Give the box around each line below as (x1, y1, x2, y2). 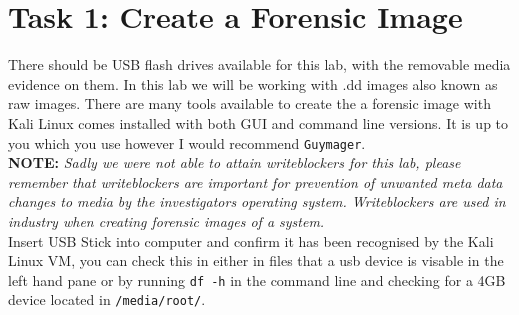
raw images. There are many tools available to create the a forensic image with (8, 93, 491, 114)
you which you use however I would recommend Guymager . (8, 132, 366, 153)
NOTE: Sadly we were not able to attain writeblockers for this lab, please (8, 152, 461, 173)
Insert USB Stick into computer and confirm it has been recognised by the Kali (8, 230, 494, 251)
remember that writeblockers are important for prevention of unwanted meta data (8, 171, 503, 192)
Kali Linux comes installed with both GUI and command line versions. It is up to (8, 112, 509, 133)
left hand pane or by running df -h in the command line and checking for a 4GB (8, 269, 506, 290)
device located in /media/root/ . (8, 289, 206, 310)
